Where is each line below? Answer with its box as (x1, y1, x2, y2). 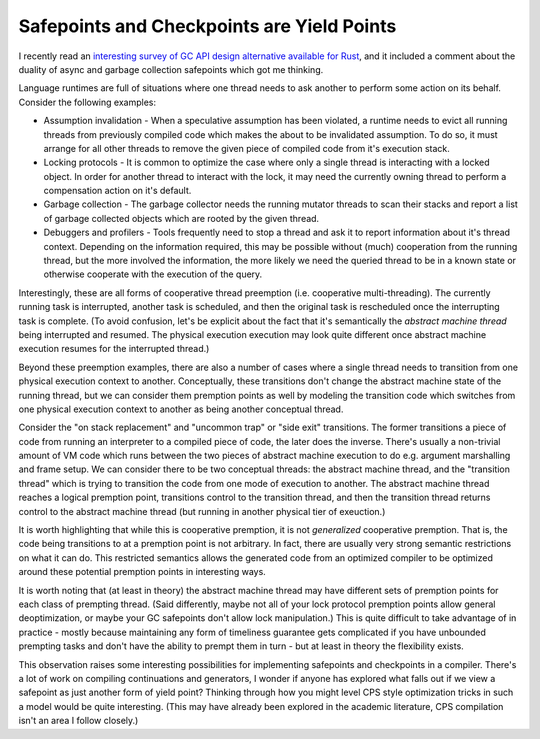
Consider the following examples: (18, 96, 157, 108)
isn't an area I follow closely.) (18, 715, 139, 727)
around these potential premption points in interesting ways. (18, 566, 267, 578)
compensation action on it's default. (43, 185, 192, 197)
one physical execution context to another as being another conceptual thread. (18, 403, 344, 415)
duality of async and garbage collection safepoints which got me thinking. (18, 63, 324, 75)
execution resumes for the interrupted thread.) (18, 343, 210, 355)
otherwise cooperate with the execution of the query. (43, 268, 263, 280)
